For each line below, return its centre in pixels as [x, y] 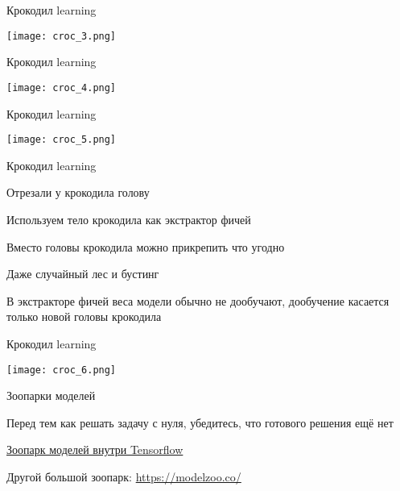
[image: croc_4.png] [62, 87]
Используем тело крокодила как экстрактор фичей [129, 219]
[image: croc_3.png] [62, 36]
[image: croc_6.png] [62, 370]
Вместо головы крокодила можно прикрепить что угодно [146, 246]
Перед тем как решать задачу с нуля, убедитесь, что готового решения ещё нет [200, 422]
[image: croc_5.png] [62, 140]
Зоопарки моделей [51, 395]
